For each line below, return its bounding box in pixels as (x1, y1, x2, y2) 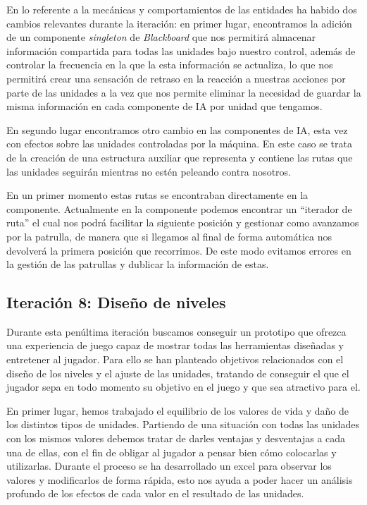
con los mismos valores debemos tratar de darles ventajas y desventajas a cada (6, 431, 346, 446)
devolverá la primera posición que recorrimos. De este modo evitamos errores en (6, 243, 352, 257)
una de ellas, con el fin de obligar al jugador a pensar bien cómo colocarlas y (6, 444, 337, 459)
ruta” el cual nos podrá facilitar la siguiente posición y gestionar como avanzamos (6, 215, 359, 230)
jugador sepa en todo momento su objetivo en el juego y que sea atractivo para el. (6, 379, 361, 394)
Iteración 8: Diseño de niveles (6, 291, 226, 313)
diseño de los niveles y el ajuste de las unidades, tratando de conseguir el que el (6, 365, 349, 380)
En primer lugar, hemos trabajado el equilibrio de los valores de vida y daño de (6, 403, 349, 418)
